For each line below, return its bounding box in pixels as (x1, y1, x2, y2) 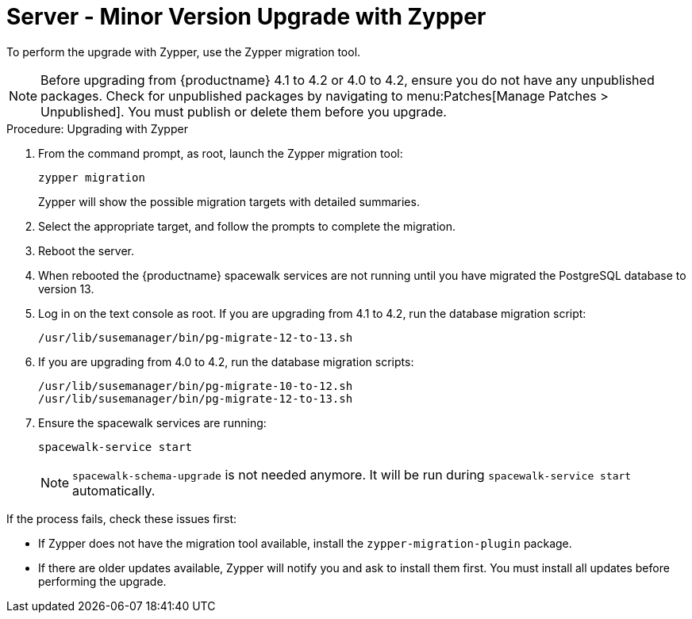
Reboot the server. (38, 243, 135, 258)
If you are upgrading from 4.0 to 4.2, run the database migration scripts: (38, 354, 414, 369)
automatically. (72, 482, 156, 499)
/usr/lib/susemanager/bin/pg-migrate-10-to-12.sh (38, 379, 353, 392)
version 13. (38, 281, 94, 296)
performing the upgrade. (38, 574, 167, 588)
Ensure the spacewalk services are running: (38, 415, 267, 430)
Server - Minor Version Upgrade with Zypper (6, 3, 486, 30)
